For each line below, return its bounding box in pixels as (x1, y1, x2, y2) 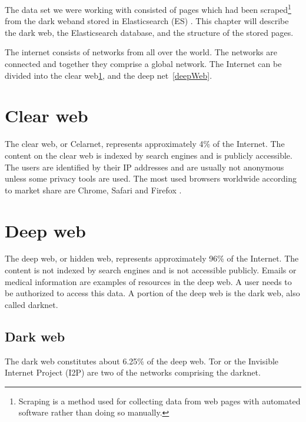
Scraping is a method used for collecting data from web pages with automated (18, 394, 301, 407)
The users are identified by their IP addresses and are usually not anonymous (5, 160, 284, 173)
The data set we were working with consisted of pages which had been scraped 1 (5, 2, 291, 15)
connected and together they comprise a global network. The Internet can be (5, 58, 282, 70)
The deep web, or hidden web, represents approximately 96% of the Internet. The (5, 252, 299, 264)
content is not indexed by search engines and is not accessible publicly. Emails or (5, 264, 297, 276)
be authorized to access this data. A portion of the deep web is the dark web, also (5, 287, 300, 299)
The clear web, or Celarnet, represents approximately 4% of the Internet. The (5, 138, 285, 150)
